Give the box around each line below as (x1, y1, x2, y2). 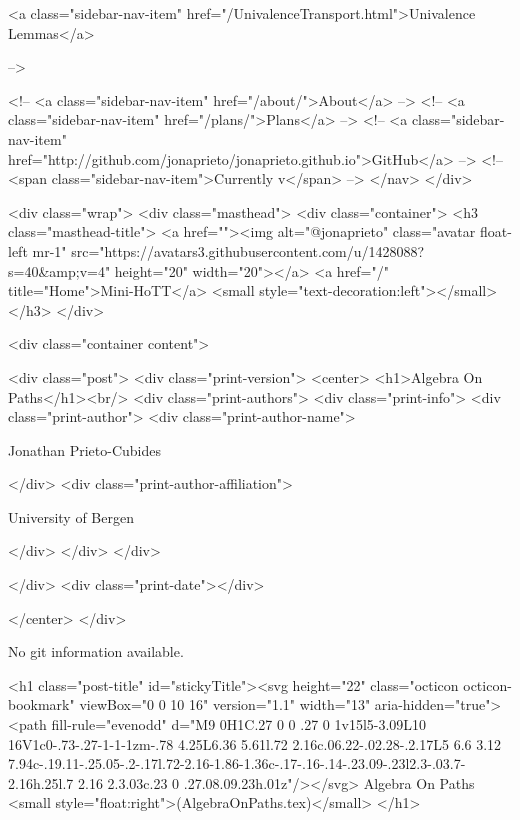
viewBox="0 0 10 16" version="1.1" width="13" (79, 694, 371, 715)
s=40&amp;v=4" (8, 260, 111, 281)
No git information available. (8, 641, 184, 662)
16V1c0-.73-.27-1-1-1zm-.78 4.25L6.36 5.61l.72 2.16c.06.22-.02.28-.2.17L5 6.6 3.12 (8, 733, 502, 754)
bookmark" (8, 694, 75, 715)
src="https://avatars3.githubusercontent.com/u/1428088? (71, 240, 425, 261)
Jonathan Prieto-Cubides (8, 439, 161, 460)
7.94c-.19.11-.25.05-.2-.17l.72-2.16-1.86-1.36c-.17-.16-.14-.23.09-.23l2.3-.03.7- (8, 753, 466, 774)
